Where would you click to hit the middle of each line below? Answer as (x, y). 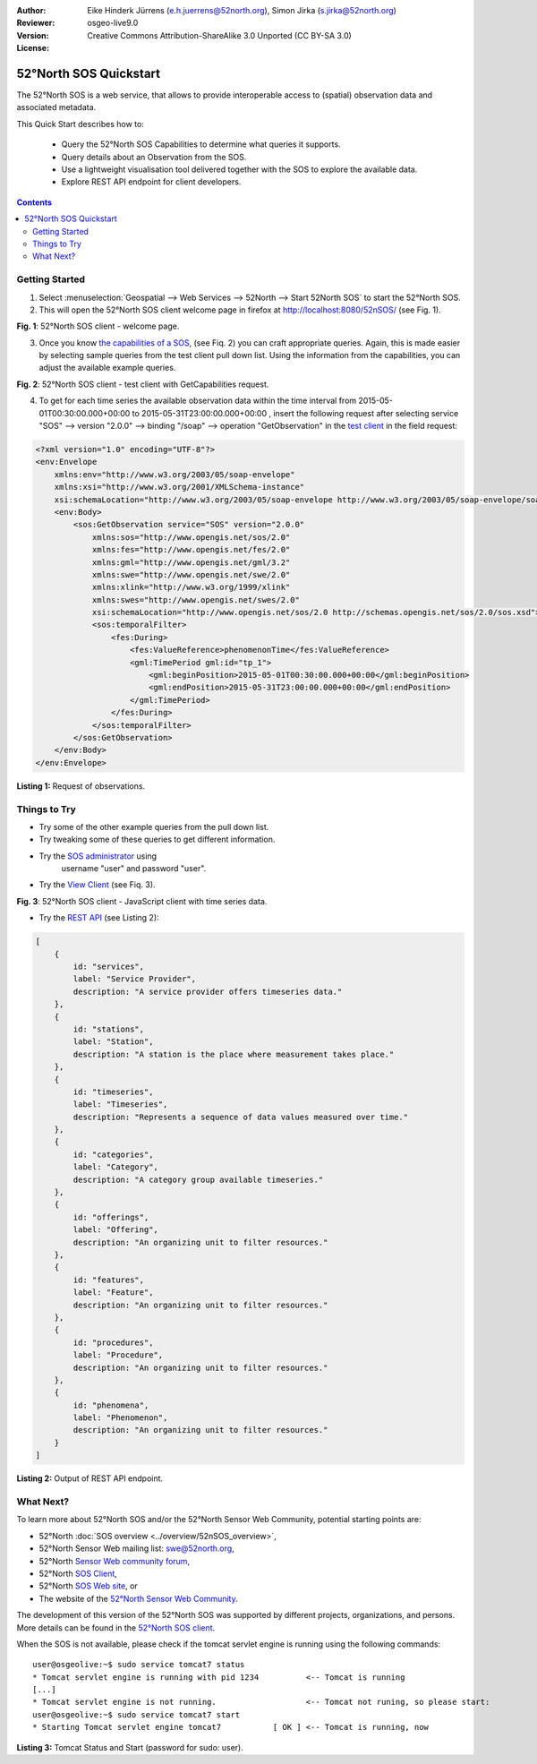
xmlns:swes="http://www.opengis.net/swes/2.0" (196, 599)
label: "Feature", (113, 1293)
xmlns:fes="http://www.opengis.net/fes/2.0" (191, 550)
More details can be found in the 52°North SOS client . (116, 1627)
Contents (34, 202)
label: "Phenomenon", (120, 1418)
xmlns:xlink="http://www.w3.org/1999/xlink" (191, 587)
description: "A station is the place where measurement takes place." (234, 1054)
